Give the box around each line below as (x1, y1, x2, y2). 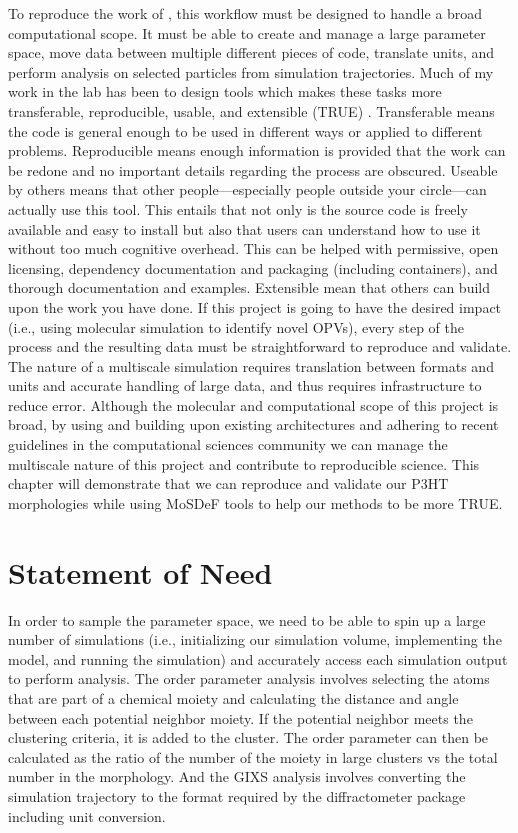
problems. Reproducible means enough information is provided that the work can (8, 140, 506, 161)
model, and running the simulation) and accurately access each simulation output (8, 648, 508, 669)
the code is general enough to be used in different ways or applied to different (8, 120, 483, 141)
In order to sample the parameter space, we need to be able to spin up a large (8, 609, 486, 630)
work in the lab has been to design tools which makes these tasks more (8, 81, 442, 102)
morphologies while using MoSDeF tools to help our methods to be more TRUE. (8, 492, 503, 513)
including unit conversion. (8, 805, 166, 826)
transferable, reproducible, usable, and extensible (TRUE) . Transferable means (8, 100, 495, 121)
